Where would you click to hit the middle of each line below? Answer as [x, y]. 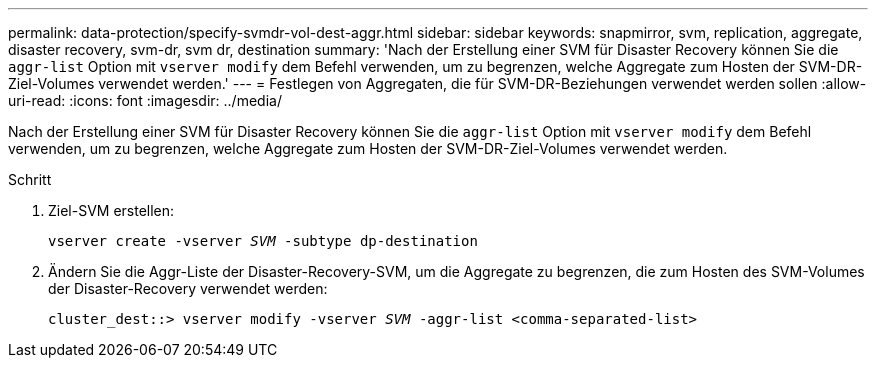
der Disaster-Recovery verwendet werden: [188, 288]
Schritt [30, 179]
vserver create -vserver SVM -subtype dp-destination [263, 241]
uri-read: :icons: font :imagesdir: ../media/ [145, 100]
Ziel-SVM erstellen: [111, 210]
